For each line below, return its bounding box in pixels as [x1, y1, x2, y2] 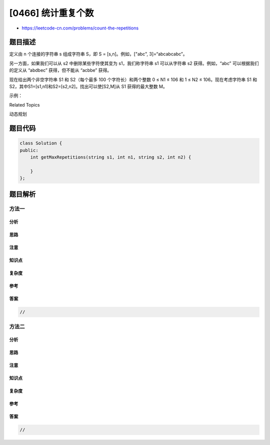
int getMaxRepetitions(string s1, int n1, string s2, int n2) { [30, 154, 191, 160]
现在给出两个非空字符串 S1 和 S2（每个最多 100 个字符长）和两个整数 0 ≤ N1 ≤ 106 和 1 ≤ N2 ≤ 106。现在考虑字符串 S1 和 [9, 76, 257, 82]
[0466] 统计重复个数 [9, 7, 94, 18]
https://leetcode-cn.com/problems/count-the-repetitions [21, 25, 139, 31]
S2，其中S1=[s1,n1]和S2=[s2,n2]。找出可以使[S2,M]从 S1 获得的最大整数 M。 [9, 83, 167, 89]
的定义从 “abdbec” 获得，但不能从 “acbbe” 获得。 [9, 67, 112, 73]
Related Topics [9, 101, 40, 107]
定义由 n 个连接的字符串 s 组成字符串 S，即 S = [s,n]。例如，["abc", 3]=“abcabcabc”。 [9, 51, 187, 57]
